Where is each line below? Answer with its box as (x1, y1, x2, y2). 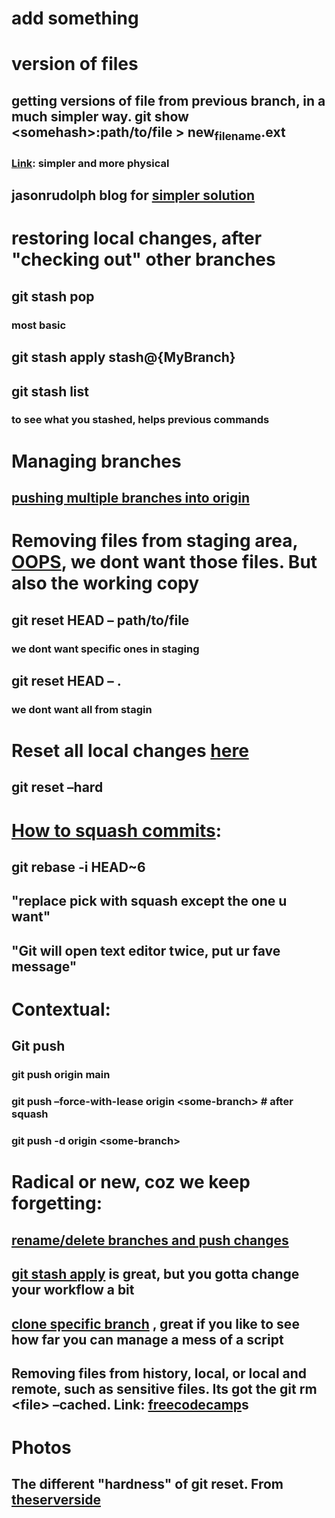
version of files (11, 53, 139, 76)
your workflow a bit (11, 1282, 135, 1299)
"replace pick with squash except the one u (11, 893, 288, 910)
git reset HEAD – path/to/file (11, 612, 190, 629)
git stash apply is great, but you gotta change (11, 1266, 300, 1283)
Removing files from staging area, (11, 530, 298, 552)
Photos (11, 1437, 72, 1459)
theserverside (11, 1492, 101, 1509)
